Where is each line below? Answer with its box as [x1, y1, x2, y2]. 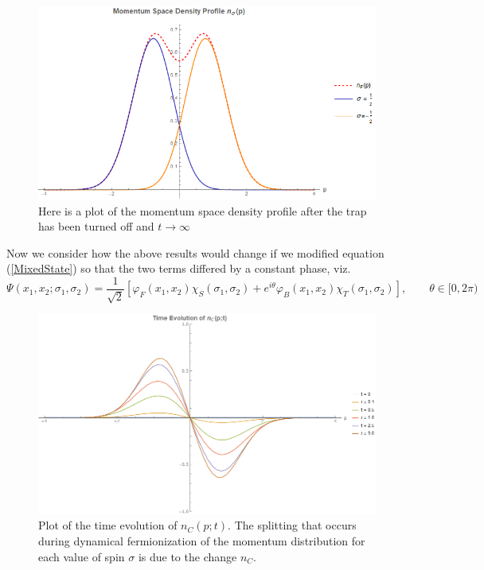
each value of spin [38, 548, 125, 564]
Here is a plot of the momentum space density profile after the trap [38, 202, 367, 219]
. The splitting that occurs [228, 517, 357, 533]
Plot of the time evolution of [38, 517, 178, 533]
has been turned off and [38, 218, 154, 235]
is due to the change [138, 548, 237, 564]
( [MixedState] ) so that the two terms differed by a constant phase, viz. [6, 260, 351, 277]
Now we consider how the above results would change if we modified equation [6, 244, 384, 261]
